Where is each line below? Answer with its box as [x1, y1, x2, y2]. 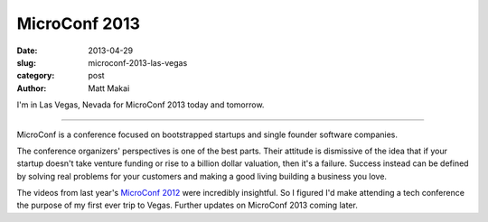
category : [16, 70, 55, 81]
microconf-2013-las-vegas [88, 57, 188, 68]
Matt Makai [88, 82, 130, 94]
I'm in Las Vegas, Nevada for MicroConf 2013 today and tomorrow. [16, 99, 265, 110]
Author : [16, 82, 47, 94]
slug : [16, 57, 36, 68]
